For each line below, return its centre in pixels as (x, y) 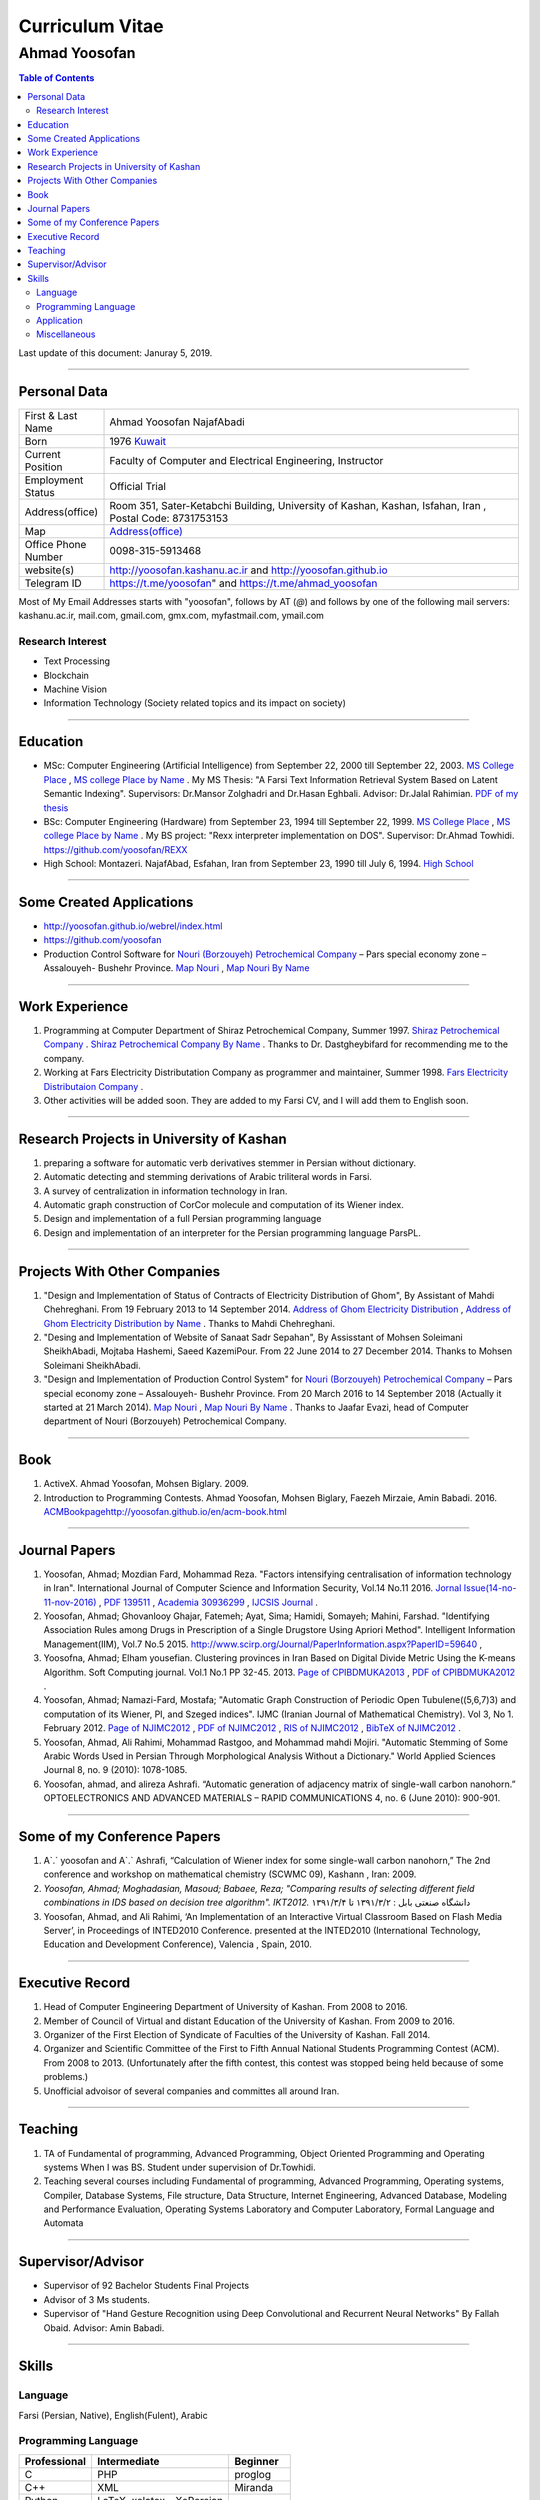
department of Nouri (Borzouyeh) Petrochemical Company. (165, 1421)
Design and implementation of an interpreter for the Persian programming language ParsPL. (232, 1232)
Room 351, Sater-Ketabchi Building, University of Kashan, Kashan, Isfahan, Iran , (298, 505)
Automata (63, 2223)
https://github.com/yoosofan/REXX (115, 849)
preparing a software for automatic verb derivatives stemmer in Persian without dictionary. (230, 1162)
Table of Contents (56, 78)
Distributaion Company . (93, 1086)
